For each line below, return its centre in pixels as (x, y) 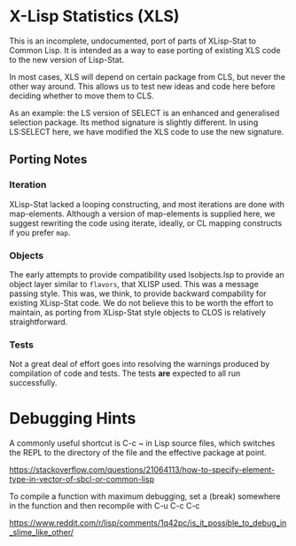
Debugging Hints (73, 419)
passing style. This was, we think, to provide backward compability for (138, 293)
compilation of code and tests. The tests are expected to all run (125, 373)
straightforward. (39, 322)
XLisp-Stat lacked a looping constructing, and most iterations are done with (147, 204)
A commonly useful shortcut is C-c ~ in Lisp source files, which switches (142, 443)
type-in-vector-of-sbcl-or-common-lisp (82, 480)
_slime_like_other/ (41, 533)
